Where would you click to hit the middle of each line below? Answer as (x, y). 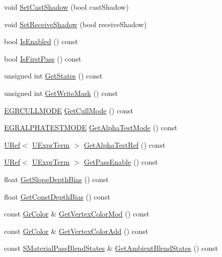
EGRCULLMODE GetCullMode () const (69, 110)
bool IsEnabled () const (41, 41)
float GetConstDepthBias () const (57, 196)
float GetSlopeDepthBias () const (57, 179)
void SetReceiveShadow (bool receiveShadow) (75, 24)
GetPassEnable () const (121, 162)
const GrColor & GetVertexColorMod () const (77, 214)
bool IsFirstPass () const (43, 58)
